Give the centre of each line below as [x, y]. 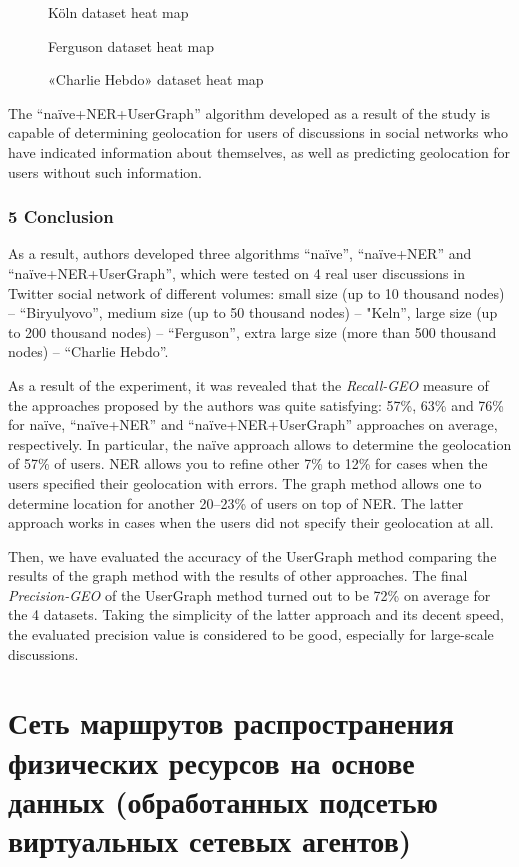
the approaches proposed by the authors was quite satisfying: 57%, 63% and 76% [256, 404]
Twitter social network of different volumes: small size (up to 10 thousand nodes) [256, 292]
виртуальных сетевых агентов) [210, 840]
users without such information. [105, 171]
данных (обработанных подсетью [223, 800]
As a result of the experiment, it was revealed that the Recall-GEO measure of [248, 384]
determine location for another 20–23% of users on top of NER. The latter [236, 502]
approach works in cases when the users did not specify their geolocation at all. [251, 522]
